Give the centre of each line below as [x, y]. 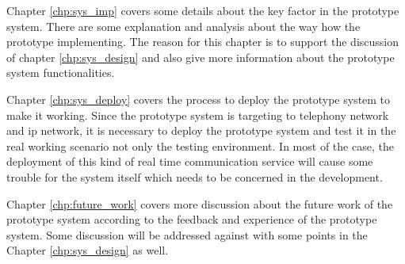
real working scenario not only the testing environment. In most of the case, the [200, 145]
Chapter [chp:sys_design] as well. [88, 250]
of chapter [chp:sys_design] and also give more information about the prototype [201, 57]
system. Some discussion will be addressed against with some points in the [187, 234]
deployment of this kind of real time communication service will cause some [190, 161]
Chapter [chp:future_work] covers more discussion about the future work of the [200, 203]
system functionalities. [61, 73]
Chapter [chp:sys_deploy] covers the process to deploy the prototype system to [199, 99]
